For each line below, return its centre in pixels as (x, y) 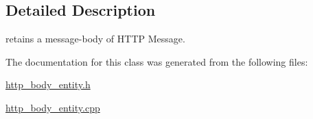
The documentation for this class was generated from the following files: (157, 61)
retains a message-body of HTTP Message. (95, 39)
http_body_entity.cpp (53, 107)
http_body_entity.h (48, 84)
